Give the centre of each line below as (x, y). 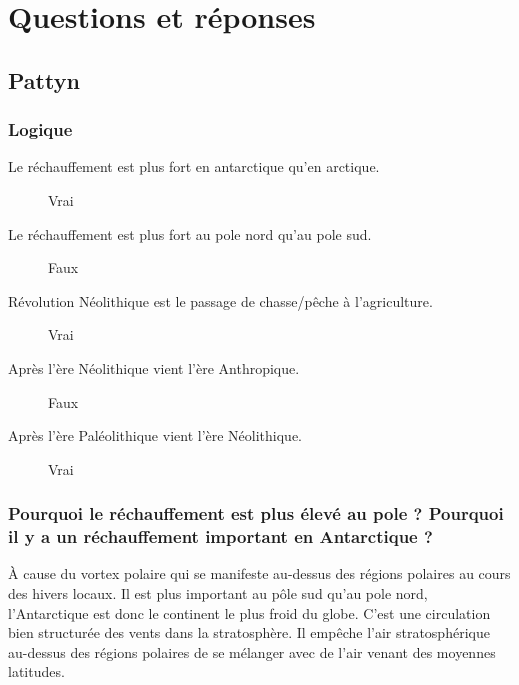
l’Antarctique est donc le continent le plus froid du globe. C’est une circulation (249, 612)
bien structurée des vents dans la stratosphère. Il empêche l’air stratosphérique (249, 632)
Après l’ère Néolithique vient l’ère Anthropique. (154, 367)
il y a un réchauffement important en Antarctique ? (220, 536)
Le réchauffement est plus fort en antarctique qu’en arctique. (194, 166)
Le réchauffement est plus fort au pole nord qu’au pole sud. (190, 233)
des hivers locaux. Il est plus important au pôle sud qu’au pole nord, (218, 593)
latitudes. (36, 671)
